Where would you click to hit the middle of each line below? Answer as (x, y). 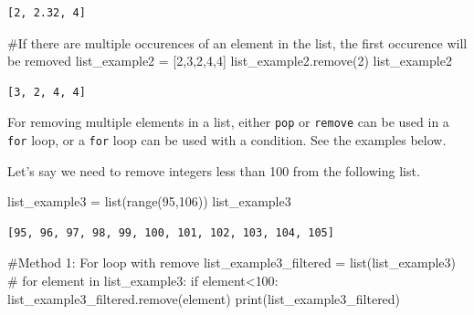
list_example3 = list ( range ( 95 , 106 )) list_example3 (149, 201)
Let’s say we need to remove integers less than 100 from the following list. (214, 170)
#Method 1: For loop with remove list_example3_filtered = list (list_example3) (232, 262)
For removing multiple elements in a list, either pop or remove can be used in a (228, 122)
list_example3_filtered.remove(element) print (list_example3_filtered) (204, 298)
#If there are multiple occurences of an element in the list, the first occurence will (237, 42)
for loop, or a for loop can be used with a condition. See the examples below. (227, 140)
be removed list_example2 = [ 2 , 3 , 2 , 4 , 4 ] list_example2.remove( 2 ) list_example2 (230, 61)
